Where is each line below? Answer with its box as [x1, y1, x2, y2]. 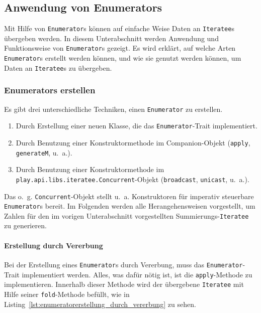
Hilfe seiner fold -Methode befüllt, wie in [4, 288, 130, 299]
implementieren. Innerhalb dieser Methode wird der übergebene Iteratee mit [4, 279, 244, 289]
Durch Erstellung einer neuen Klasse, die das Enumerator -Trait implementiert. [16, 120, 257, 131]
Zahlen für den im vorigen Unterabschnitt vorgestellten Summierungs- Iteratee [4, 210, 249, 221]
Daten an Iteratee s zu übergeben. [4, 62, 112, 73]
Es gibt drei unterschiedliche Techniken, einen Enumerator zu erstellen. [4, 103, 223, 114]
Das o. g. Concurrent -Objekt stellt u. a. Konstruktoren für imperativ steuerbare [4, 191, 254, 201]
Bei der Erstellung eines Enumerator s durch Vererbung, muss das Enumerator [4, 259, 243, 269]
